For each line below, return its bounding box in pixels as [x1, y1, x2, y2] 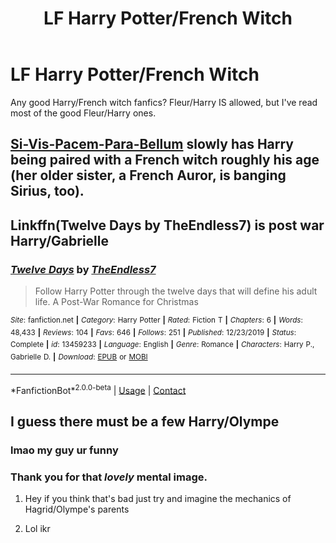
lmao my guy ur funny [10, 443, 119, 457]
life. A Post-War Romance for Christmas [34, 296, 199, 308]
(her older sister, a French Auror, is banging [10, 167, 287, 184]
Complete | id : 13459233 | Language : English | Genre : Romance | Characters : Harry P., [10, 340, 315, 350]
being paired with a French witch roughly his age [10, 152, 320, 169]
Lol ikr [24, 522, 51, 534]
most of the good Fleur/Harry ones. [10, 107, 157, 119]
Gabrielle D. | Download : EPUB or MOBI [10, 352, 148, 362]
